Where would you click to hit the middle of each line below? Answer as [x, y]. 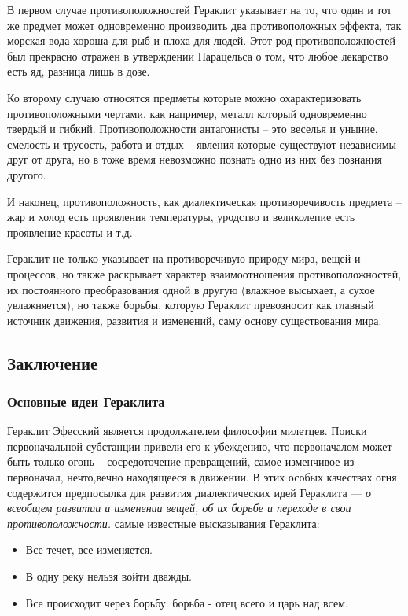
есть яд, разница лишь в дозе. [79, 71]
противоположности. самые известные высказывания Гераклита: [164, 523]
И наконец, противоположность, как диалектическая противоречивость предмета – [204, 201]
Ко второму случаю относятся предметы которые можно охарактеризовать [184, 97]
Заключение [53, 362]
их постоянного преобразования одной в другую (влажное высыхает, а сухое [191, 289]
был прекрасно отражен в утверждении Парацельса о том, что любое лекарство [198, 55]
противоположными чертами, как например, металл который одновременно [187, 113]
